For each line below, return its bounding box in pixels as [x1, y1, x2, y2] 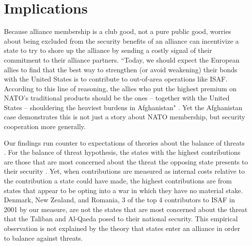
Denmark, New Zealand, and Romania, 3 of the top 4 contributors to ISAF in [4, 195, 235, 205]
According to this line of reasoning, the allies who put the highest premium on [4, 83, 236, 93]
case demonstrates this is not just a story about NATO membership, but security [4, 112, 245, 122]
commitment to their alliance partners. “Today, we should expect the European [4, 54, 240, 65]
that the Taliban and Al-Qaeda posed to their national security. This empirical [4, 213, 238, 224]
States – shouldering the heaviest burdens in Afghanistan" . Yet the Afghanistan [4, 102, 242, 112]
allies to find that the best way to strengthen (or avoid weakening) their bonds [4, 64, 237, 74]
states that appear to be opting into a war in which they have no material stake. [4, 185, 243, 195]
